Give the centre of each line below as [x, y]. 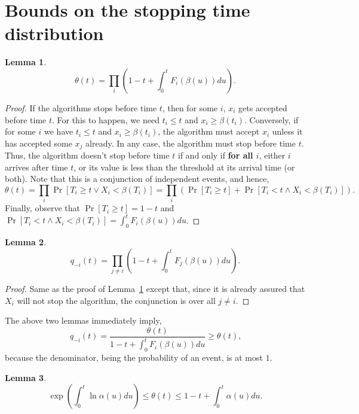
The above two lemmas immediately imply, [83, 320]
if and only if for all [216, 155]
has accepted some [39, 143]
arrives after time [36, 167]
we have [59, 131]
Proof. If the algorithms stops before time [81, 107]
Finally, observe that [42, 208]
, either [272, 155]
